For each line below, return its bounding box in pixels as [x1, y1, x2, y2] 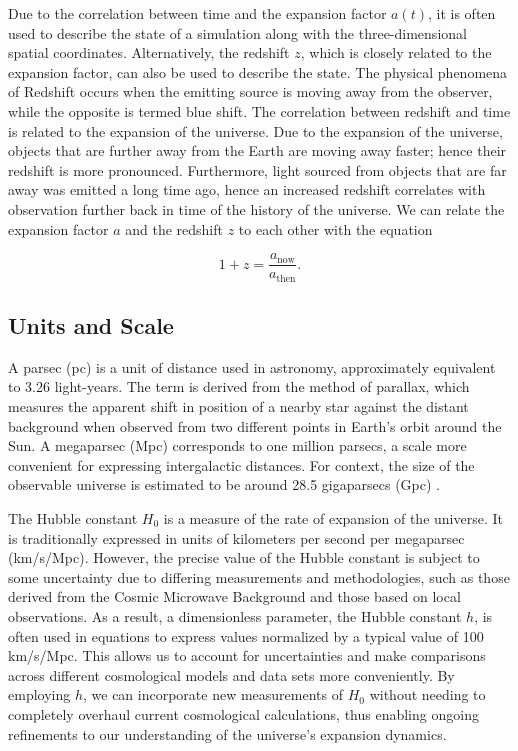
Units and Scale [8, 310, 174, 341]
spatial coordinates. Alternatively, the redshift [8, 42, 290, 63]
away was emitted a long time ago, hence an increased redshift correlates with [8, 179, 486, 200]
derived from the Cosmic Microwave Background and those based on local [8, 586, 461, 607]
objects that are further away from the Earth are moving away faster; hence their [8, 140, 507, 161]
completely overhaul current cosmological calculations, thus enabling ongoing [8, 703, 479, 724]
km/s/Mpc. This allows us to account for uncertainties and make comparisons [8, 645, 486, 666]
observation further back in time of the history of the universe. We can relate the [8, 198, 505, 219]
